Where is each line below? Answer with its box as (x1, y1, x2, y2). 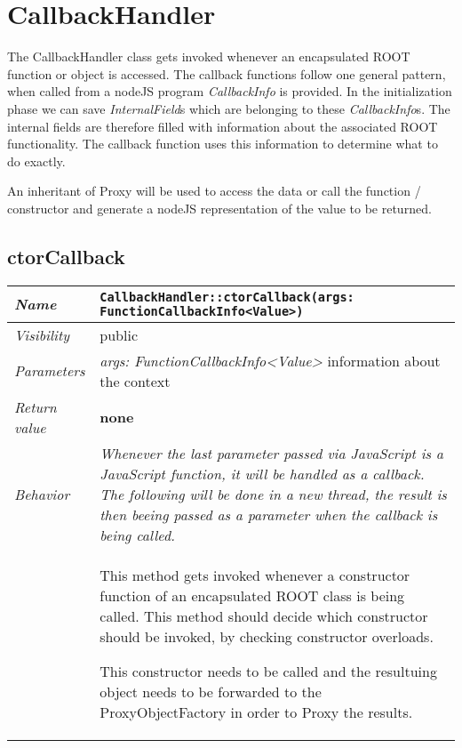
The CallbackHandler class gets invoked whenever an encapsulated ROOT (7, 47, 410, 66)
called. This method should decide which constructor (100, 605, 428, 626)
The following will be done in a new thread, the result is (100, 483, 447, 504)
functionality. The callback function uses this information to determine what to (7, 134, 438, 153)
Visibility (14, 324, 70, 345)
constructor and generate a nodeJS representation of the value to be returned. (7, 198, 432, 217)
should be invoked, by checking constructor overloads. (100, 625, 434, 647)
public (100, 324, 139, 345)
